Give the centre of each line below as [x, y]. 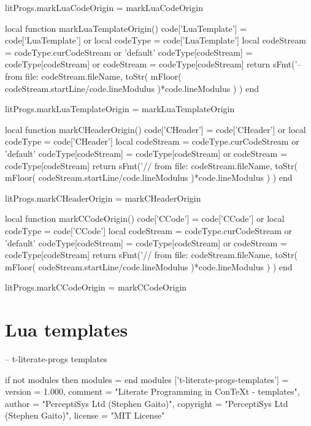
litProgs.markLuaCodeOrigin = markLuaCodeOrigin [104, 7]
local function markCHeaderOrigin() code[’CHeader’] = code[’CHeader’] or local [155, 129]
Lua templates [67, 329]
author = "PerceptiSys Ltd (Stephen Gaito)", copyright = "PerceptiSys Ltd [147, 403]
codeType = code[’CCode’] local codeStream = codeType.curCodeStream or [148, 230]
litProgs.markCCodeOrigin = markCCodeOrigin [96, 287]
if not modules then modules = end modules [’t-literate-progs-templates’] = [147, 379]
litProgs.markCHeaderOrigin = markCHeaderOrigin [103, 198]
